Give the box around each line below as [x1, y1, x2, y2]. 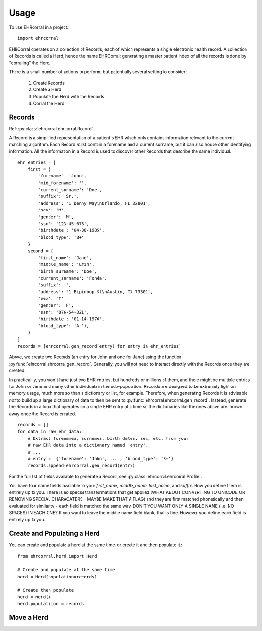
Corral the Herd [33, 100, 65, 106]
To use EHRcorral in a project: [9, 24, 69, 30]
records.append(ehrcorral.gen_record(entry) [27, 463, 135, 469]
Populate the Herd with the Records [33, 93, 104, 99]
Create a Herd [33, 87, 62, 92]
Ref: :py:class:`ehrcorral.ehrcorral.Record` [9, 125, 93, 131]
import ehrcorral [17, 35, 59, 41]
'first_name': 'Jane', [38, 255, 92, 260]
